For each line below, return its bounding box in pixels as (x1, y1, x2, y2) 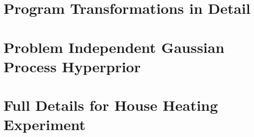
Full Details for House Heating (3, 95, 218, 115)
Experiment (3, 114, 86, 135)
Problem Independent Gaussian (3, 37, 225, 57)
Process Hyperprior (3, 56, 141, 76)
